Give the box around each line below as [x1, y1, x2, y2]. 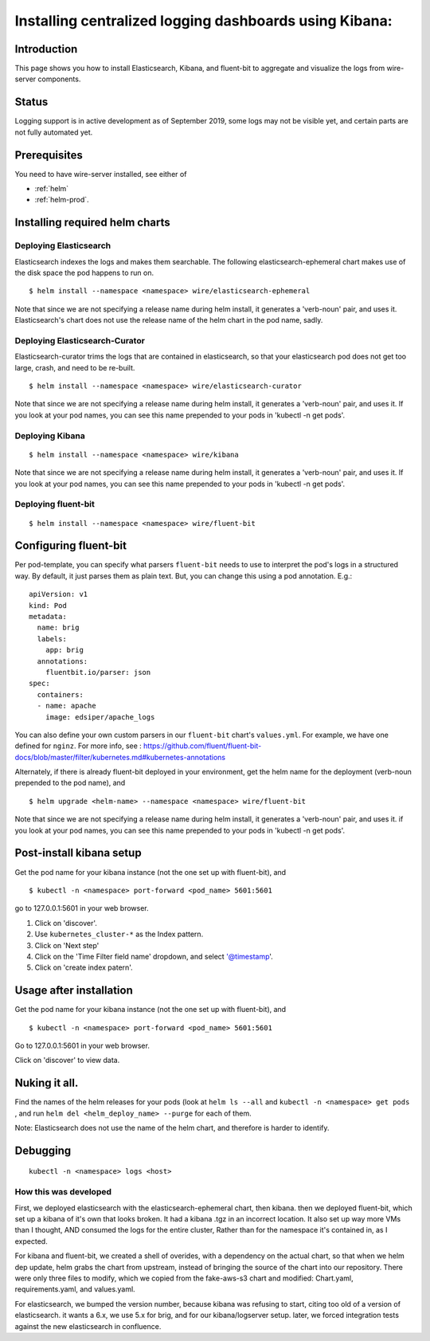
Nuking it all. [14, 1076, 79, 1090]
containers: [37, 690, 84, 699]
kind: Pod [29, 601, 67, 610]
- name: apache [37, 701, 96, 711]
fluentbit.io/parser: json [45, 668, 151, 676]
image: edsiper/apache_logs [45, 712, 155, 721]
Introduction [14, 42, 78, 56]
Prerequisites [14, 148, 83, 162]
